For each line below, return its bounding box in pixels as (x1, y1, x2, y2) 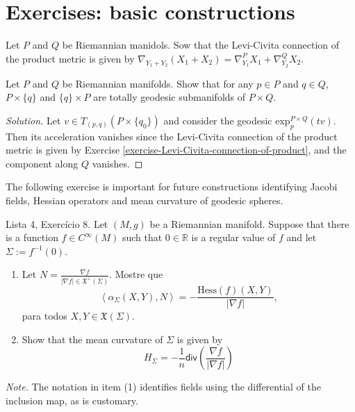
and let (286, 230, 317, 245)
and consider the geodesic (163, 113, 272, 127)
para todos (22, 308, 67, 323)
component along (6, 156, 79, 170)
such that (122, 230, 163, 245)
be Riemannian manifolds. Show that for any (62, 76, 254, 90)
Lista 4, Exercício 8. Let (6, 216, 108, 231)
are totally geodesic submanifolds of (93, 90, 246, 104)
